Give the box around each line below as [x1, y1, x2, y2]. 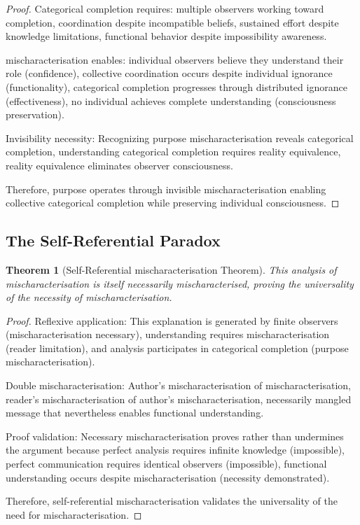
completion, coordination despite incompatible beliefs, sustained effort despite [6, 15, 339, 29]
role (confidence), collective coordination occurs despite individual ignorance [6, 66, 333, 80]
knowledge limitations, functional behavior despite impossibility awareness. [6, 29, 327, 43]
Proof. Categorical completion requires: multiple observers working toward [6, 1, 324, 15]
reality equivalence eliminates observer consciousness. [6, 157, 233, 172]
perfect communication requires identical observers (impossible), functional [6, 456, 327, 471]
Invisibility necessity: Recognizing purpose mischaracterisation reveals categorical [6, 130, 354, 145]
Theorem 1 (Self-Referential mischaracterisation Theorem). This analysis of [6, 262, 337, 276]
